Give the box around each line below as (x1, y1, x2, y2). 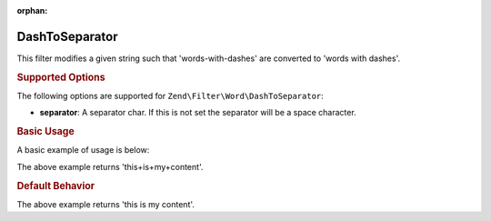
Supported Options (16, 71, 105, 84)
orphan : (16, 5, 48, 15)
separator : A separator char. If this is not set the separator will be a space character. (39, 107, 356, 118)
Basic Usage (16, 126, 75, 138)
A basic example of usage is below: (16, 145, 150, 156)
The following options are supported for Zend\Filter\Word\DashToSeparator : (16, 90, 325, 101)
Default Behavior (16, 179, 95, 192)
